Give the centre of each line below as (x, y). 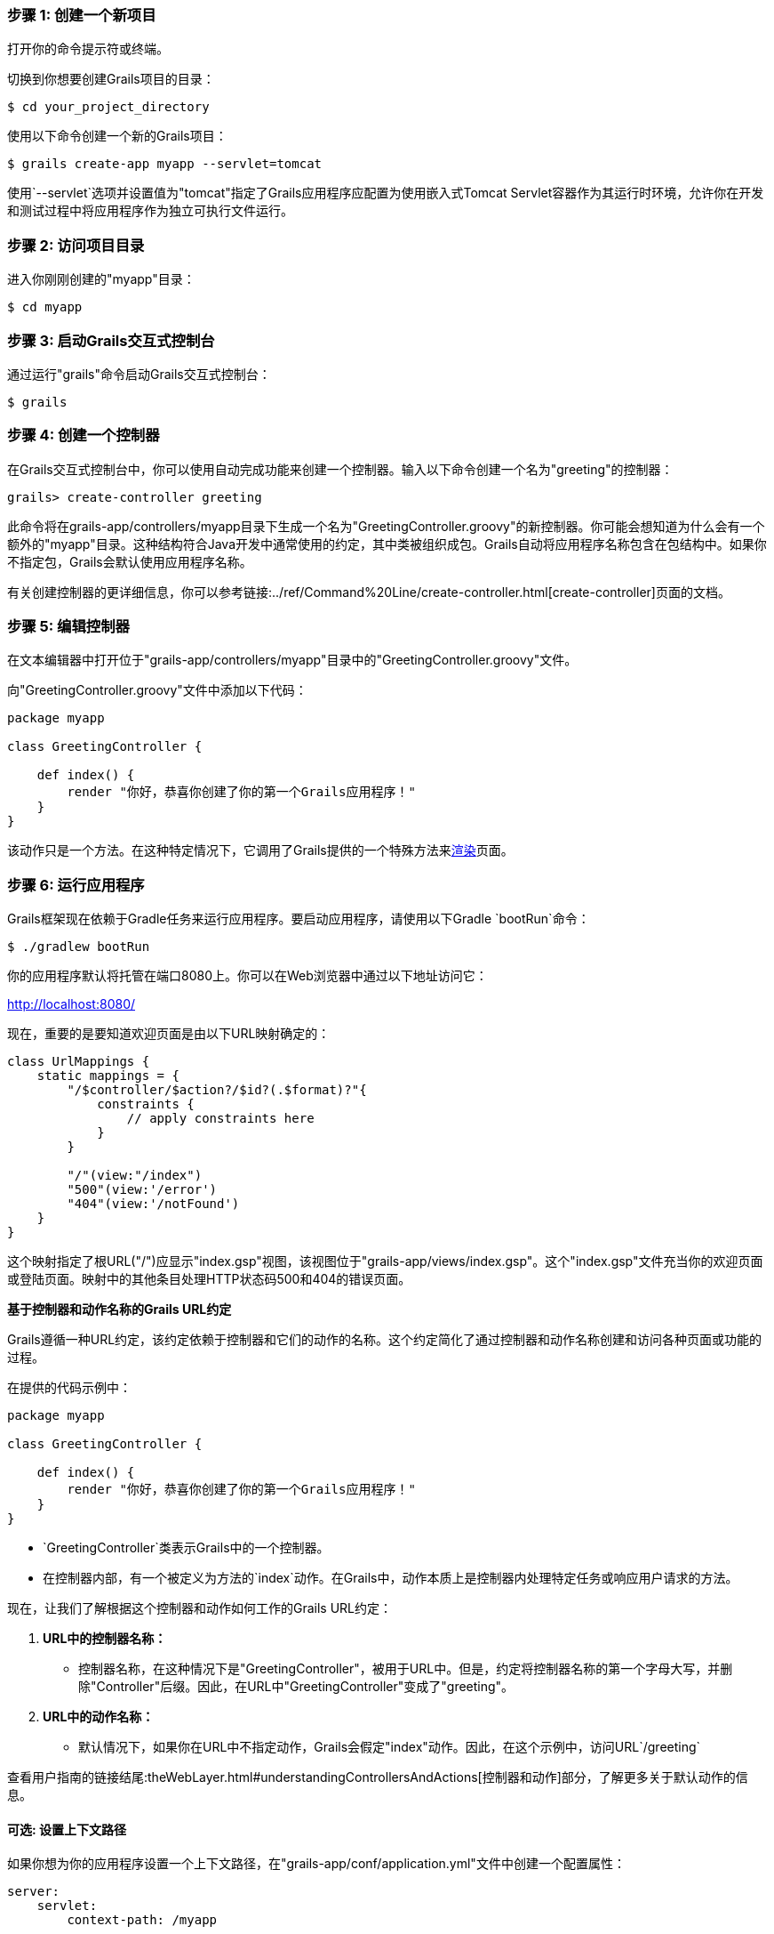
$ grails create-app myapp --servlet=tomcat (165, 164)
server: (34, 1892)
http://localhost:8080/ (72, 1004)
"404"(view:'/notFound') (153, 1204)
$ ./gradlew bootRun (79, 947)
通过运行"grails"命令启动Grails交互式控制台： (139, 374)
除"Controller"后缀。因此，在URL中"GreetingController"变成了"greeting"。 (296, 1687)
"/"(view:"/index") (135, 1176)
